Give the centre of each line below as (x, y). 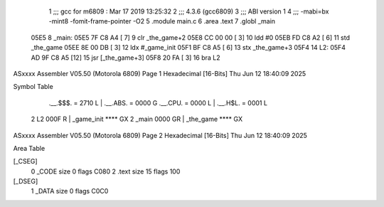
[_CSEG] (26, 161)
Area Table (29, 148)
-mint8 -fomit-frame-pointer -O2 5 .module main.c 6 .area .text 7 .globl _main (162, 21)
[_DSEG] (26, 181)
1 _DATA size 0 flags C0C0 (70, 191)
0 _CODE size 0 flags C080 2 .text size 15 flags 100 (106, 171)
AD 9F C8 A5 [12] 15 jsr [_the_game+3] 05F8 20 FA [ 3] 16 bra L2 (126, 58)
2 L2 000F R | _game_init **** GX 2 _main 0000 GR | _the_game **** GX (137, 119)
